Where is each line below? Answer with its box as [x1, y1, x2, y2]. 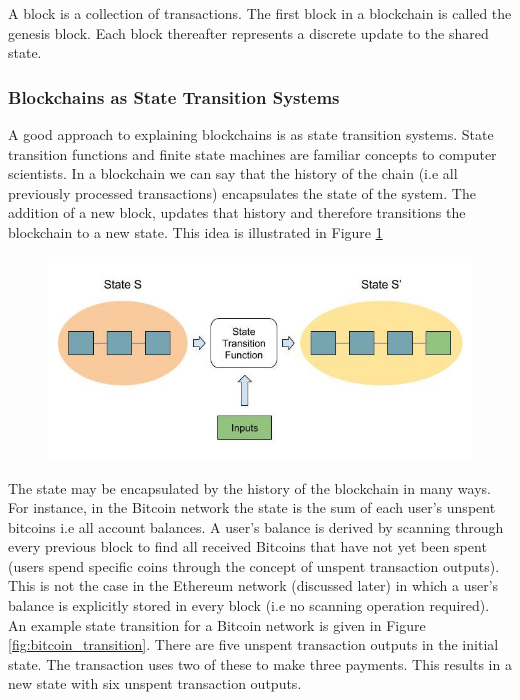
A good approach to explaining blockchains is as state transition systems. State [8, 124, 494, 144]
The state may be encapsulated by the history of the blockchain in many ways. [8, 477, 491, 498]
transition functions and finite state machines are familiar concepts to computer [8, 143, 497, 164]
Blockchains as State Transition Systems [8, 84, 340, 109]
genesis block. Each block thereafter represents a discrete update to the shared [8, 22, 489, 43]
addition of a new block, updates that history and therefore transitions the [8, 202, 466, 223]
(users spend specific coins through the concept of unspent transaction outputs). [8, 555, 500, 576]
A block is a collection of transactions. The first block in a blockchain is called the [8, 3, 512, 23]
